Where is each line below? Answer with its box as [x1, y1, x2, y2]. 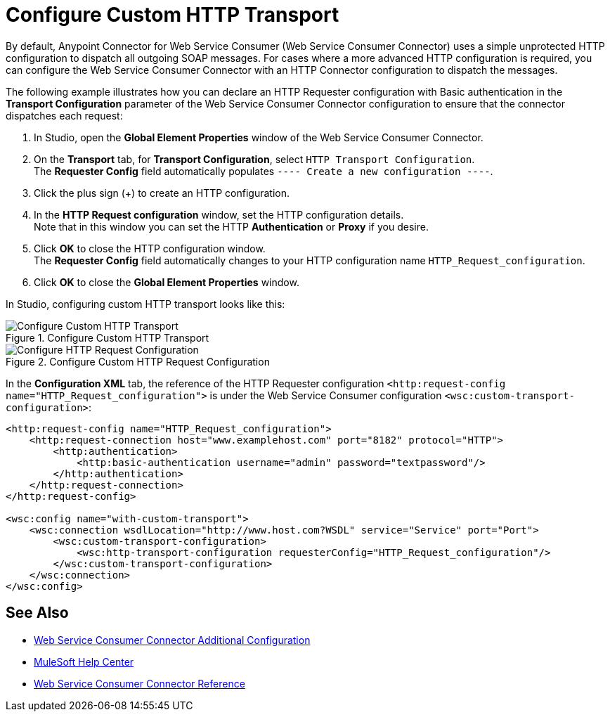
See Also [6, 604, 69, 622]
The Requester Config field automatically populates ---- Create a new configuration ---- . [34, 164, 493, 177]
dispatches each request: [6, 109, 123, 122]
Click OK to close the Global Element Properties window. [34, 276, 299, 288]
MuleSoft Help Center [34, 655, 134, 668]
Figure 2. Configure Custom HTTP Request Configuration [6, 355, 270, 368]
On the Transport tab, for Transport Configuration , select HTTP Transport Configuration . [34, 153, 475, 165]
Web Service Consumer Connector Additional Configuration [34, 633, 311, 646]
